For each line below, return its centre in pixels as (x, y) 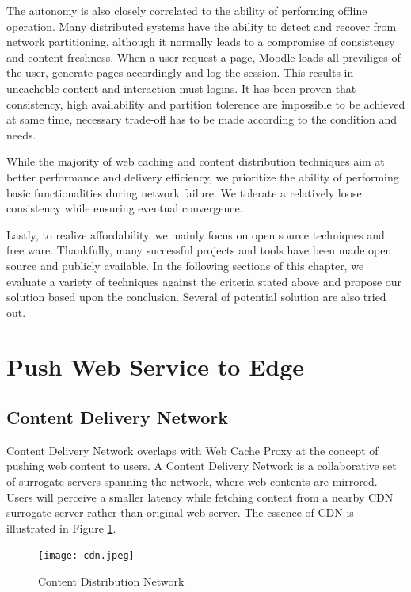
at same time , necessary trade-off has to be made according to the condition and (202, 119)
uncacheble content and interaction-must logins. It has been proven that (181, 88)
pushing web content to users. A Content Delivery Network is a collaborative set (202, 466)
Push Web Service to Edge (156, 367)
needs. (21, 134)
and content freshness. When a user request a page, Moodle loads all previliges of (204, 57)
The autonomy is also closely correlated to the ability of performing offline (187, 10)
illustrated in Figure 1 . (61, 527)
